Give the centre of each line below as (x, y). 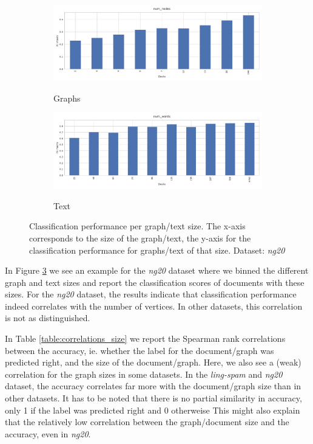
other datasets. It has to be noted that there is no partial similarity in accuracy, (153, 398)
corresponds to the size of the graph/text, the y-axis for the (140, 238)
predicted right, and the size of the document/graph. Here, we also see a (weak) (153, 362)
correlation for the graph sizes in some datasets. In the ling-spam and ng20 (144, 374)
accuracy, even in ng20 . (48, 433)
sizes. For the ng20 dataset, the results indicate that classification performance (151, 294)
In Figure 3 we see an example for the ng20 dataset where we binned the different (157, 270)
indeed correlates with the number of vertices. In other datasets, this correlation (154, 306)
